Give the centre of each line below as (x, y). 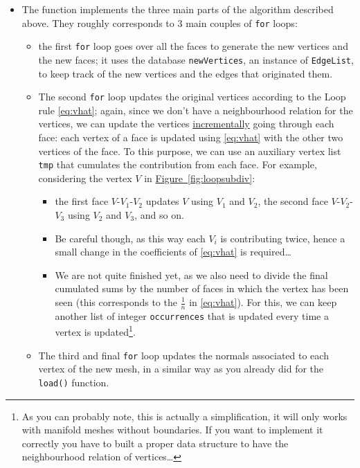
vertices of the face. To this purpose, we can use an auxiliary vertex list (190, 151)
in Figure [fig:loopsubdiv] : (200, 178)
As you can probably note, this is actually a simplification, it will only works (184, 416)
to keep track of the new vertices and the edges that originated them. (186, 73)
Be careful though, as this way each (130, 238)
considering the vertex (85, 178)
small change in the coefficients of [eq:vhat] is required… (173, 252)
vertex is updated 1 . (95, 331)
